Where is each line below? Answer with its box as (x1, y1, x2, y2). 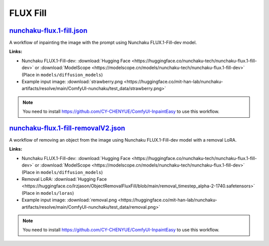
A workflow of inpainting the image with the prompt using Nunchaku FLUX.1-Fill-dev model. (9, 40, 197, 46)
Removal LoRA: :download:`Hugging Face (21, 176, 107, 182)
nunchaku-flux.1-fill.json (9, 26, 88, 35)
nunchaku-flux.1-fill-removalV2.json (9, 124, 126, 132)
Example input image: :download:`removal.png (21, 197, 117, 203)
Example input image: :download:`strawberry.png (21, 79, 123, 84)
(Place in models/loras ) (21, 190, 74, 196)
